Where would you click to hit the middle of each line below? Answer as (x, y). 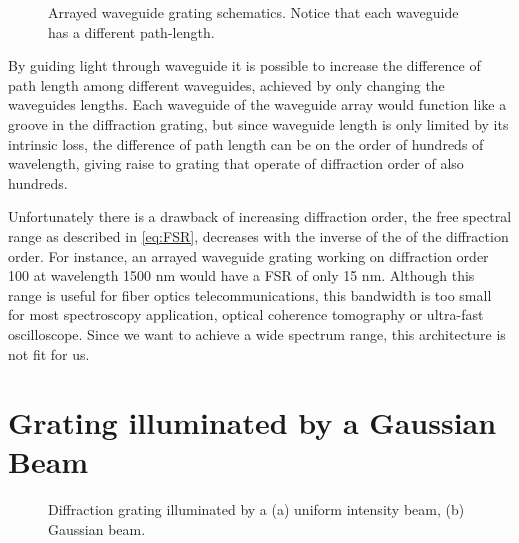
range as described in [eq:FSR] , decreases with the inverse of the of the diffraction (258, 235)
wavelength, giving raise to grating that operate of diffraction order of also (236, 163)
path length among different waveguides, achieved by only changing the (226, 84)
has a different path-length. (131, 31)
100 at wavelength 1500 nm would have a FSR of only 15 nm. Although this (241, 275)
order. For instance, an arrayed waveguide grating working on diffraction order (248, 255)
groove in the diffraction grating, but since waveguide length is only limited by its (258, 123)
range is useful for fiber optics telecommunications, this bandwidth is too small (250, 294)
